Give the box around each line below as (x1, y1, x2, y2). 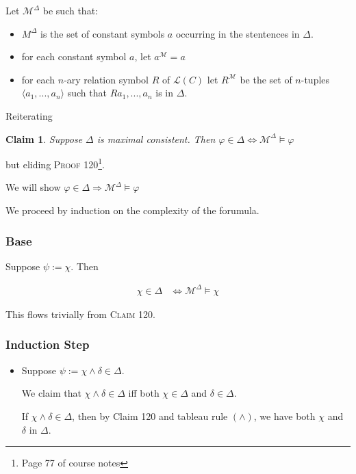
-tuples (301, 72, 330, 86)
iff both (128, 386, 160, 400)
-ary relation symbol (64, 72, 149, 86)
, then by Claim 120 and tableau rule (72, 408, 228, 423)
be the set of (240, 72, 292, 86)
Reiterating (5, 108, 53, 122)
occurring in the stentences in (175, 26, 300, 40)
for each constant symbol (21, 49, 127, 64)
